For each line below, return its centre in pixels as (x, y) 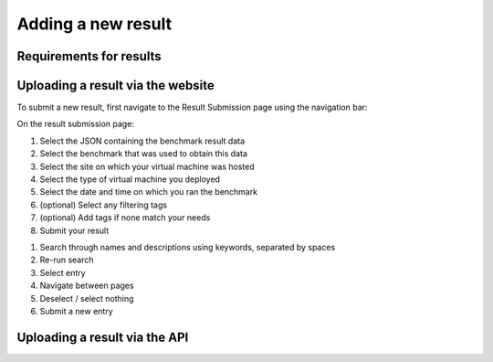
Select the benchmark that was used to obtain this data (144, 154)
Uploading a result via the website (115, 85)
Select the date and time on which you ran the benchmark (149, 192)
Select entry (63, 272)
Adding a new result (94, 24)
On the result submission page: (75, 124)
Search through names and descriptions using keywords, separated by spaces (188, 247)
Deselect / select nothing (87, 298)
